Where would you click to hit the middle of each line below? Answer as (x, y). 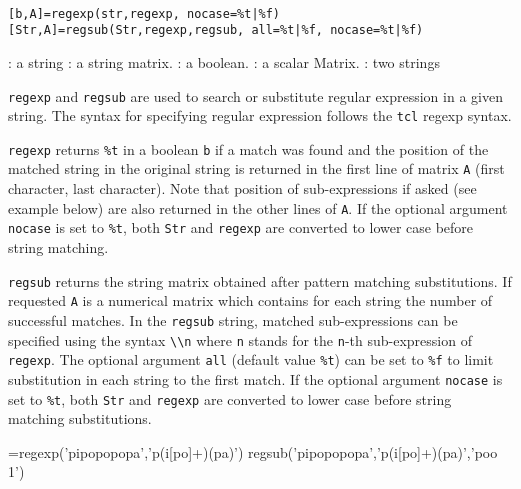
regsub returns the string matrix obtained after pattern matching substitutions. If (260, 280)
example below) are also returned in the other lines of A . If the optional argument (258, 207)
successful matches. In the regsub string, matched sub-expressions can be (233, 319)
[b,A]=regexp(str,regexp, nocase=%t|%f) (144, 13)
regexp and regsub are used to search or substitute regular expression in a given (255, 95)
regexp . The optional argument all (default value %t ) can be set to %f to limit (251, 359)
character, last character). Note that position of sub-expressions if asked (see (242, 188)
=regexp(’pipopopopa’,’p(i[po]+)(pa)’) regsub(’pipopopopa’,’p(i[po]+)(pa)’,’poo (253, 451)
